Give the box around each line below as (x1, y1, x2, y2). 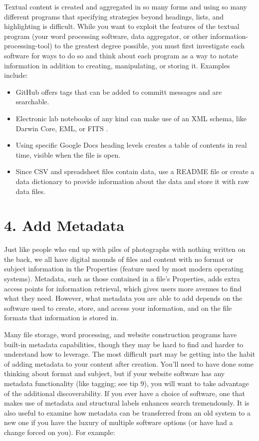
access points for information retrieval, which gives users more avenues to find (4, 283, 242, 293)
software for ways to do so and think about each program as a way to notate (4, 50, 239, 60)
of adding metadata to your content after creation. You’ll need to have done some (4, 358, 254, 369)
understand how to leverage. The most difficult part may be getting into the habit (4, 349, 256, 359)
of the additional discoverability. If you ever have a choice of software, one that (4, 388, 245, 398)
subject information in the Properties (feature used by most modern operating (4, 263, 244, 274)
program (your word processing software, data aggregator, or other (4, 30, 208, 41)
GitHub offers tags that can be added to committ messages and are (15, 86, 222, 97)
